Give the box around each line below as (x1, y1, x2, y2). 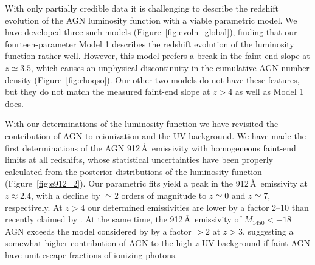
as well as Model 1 (235, 85, 304, 98)
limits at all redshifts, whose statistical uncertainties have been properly (5, 153, 273, 166)
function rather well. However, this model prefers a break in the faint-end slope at (5, 49, 310, 62)
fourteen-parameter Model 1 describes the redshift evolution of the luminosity (5, 37, 294, 50)
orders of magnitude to (121, 188, 207, 201)
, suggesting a (243, 224, 294, 237)
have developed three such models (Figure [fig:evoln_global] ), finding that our (5, 26, 297, 38)
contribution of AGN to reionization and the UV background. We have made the (5, 129, 306, 142)
